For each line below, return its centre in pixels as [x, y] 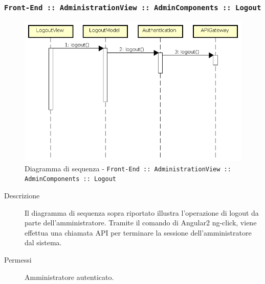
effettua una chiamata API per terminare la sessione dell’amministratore [138, 232]
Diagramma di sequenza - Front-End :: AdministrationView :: [128, 168]
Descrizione [22, 196]
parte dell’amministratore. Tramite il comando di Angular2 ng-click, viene [141, 223]
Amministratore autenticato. [69, 277]
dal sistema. [43, 242]
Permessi [18, 260]
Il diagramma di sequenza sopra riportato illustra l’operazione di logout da [142, 212]
